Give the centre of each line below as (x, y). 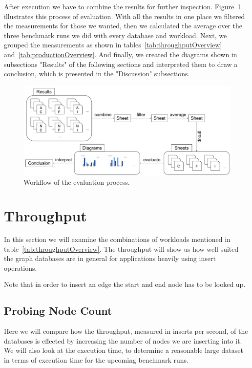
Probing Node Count (58, 311)
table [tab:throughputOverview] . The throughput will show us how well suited (121, 249)
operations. (21, 268)
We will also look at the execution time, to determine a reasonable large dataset (124, 350)
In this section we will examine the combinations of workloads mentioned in (117, 239)
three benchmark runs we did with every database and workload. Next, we (115, 35)
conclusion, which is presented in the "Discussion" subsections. (97, 74)
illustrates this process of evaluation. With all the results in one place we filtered (125, 16)
